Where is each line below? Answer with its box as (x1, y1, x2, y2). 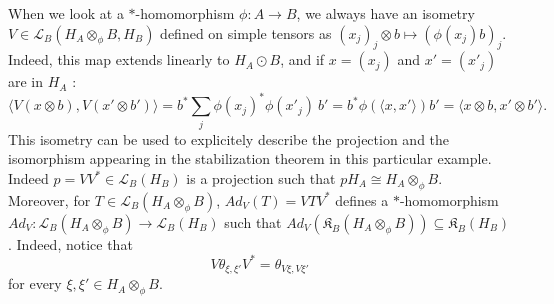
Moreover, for (8, 189, 91, 210)
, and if (280, 49, 325, 70)
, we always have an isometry (296, 3, 475, 23)
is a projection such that (186, 168, 336, 188)
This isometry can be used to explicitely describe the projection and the (8, 128, 450, 149)
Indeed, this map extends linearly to (8, 49, 230, 70)
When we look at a (8, 3, 124, 23)
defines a (335, 189, 389, 210)
